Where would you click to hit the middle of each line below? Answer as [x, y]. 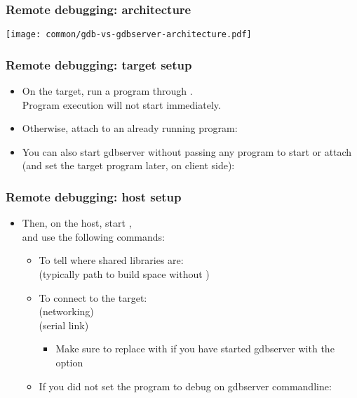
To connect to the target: [93, 297]
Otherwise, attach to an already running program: [130, 128]
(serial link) [64, 325]
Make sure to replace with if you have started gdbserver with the [195, 349]
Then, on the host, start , [77, 223]
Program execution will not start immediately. [121, 104]
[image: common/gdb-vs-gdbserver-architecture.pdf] [129, 35]
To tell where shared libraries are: [111, 260]
